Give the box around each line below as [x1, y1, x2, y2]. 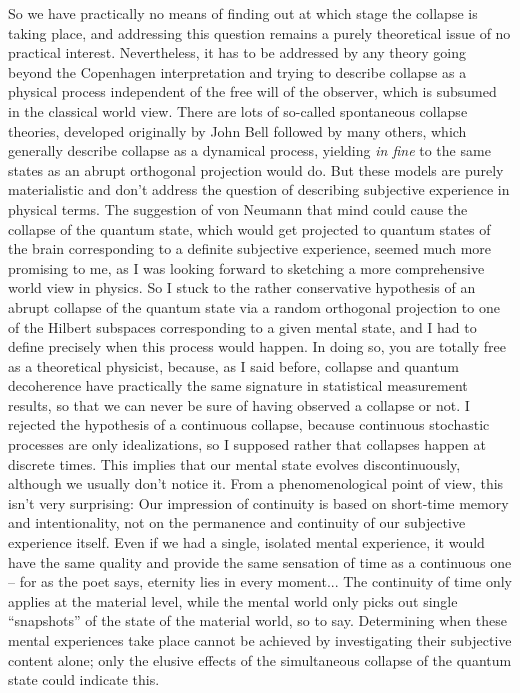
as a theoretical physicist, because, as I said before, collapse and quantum [8, 355, 459, 376]
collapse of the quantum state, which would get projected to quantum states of [8, 218, 491, 239]
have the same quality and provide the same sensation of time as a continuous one [8, 551, 512, 572]
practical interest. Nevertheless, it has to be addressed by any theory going [8, 42, 466, 63]
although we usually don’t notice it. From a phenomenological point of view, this [8, 473, 504, 494]
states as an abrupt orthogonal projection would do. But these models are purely [8, 159, 504, 180]
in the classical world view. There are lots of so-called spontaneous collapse [8, 100, 468, 121]
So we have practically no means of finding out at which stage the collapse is [8, 3, 478, 23]
